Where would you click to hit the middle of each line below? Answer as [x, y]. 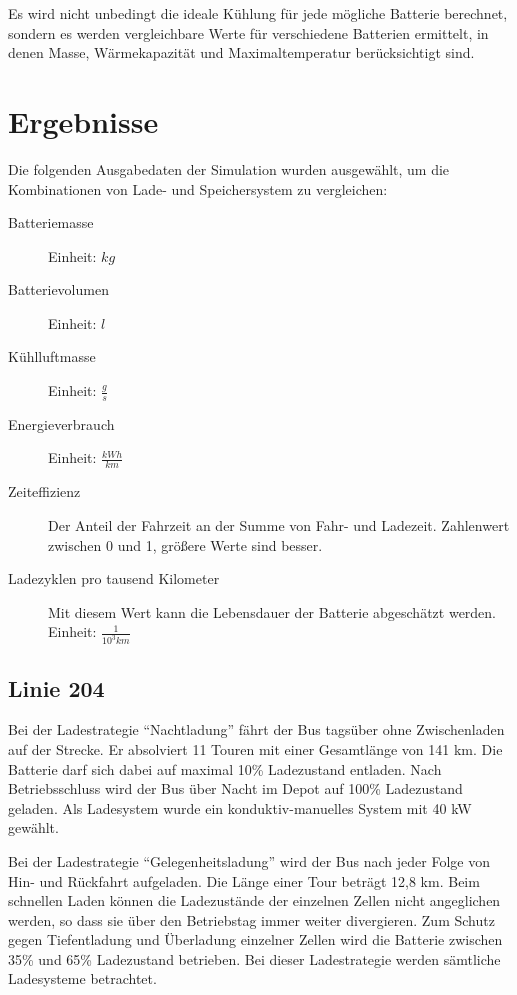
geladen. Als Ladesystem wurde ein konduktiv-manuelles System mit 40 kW [240, 807]
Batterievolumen [58, 289]
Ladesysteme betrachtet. [82, 978]
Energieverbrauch [61, 423]
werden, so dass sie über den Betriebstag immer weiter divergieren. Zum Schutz [251, 919]
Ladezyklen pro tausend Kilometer [114, 578]
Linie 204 [56, 687]
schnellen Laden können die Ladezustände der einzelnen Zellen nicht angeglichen [254, 900]
